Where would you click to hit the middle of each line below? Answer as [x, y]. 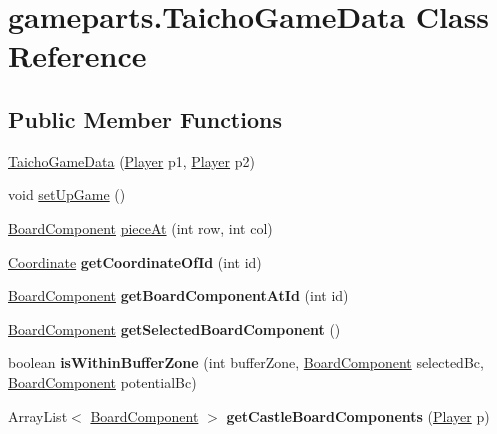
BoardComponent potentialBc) [102, 381]
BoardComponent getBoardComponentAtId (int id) [178, 295]
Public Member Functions [145, 118]
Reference [77, 55]
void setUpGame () [67, 194]
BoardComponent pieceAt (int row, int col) [140, 227]
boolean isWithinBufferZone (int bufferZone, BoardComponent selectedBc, [246, 362]
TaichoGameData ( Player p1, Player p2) [131, 160]
